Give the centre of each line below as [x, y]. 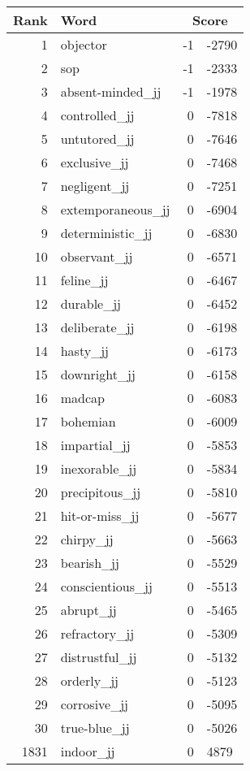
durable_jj [91, 303]
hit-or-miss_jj [100, 515]
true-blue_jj [95, 728]
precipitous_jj [101, 492]
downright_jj [98, 374]
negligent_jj [95, 186]
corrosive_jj [94, 704]
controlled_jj [97, 115]
